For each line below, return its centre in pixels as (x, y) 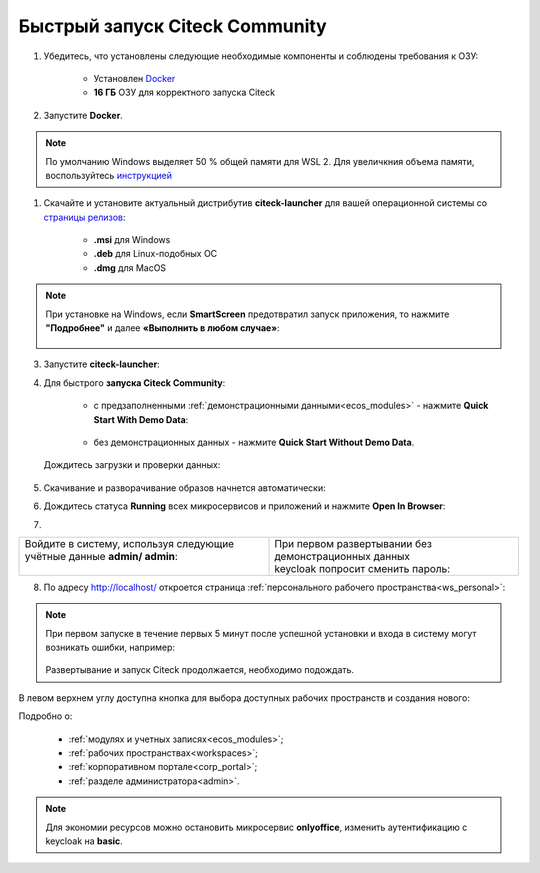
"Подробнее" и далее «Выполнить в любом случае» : (162, 328)
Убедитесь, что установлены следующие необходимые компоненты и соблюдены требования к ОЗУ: (261, 56)
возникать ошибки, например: (110, 647)
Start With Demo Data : (141, 419)
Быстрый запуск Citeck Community (172, 26)
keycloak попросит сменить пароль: (362, 568)
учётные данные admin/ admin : (101, 556)
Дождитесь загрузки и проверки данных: (132, 465)
